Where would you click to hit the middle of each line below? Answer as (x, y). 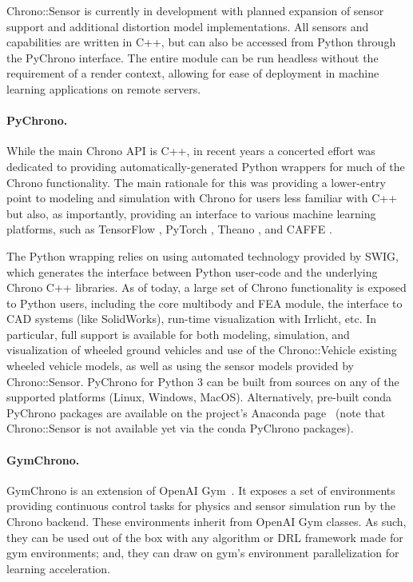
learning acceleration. (58, 568)
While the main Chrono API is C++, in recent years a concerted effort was (191, 151)
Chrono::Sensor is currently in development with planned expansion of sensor (195, 10)
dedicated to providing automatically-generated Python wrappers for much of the (206, 166)
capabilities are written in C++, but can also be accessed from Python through (201, 42)
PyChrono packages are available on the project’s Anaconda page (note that (196, 412)
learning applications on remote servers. (104, 88)
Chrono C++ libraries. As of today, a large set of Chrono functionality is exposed (206, 287)
